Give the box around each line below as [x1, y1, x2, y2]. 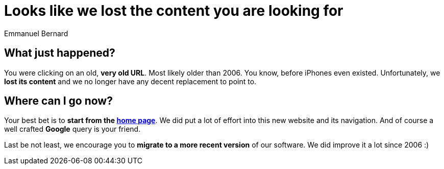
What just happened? [4, 46, 115, 60]
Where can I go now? [4, 94, 113, 108]
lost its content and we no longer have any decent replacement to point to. [4, 77, 257, 86]
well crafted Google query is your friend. [4, 125, 141, 134]
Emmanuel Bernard [4, 29, 68, 38]
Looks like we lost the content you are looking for [4, 2, 343, 19]
